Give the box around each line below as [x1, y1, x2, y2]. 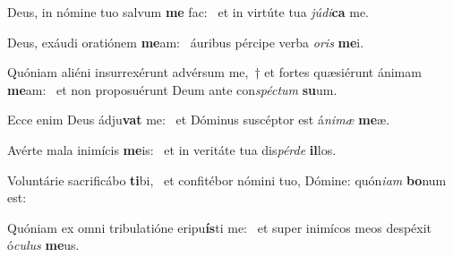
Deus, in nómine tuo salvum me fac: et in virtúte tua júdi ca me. [7, 3, 370, 21]
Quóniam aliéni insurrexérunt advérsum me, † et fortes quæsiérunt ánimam [7, 63, 422, 81]
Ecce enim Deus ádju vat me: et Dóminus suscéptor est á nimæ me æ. [7, 110, 390, 129]
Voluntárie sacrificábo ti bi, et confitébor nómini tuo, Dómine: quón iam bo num [7, 170, 447, 189]
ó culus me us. [7, 236, 80, 254]
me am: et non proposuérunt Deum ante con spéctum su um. [7, 80, 338, 99]
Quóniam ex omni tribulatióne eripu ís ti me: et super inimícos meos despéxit [7, 218, 432, 236]
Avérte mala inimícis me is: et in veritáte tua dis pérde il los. [7, 140, 337, 158]
